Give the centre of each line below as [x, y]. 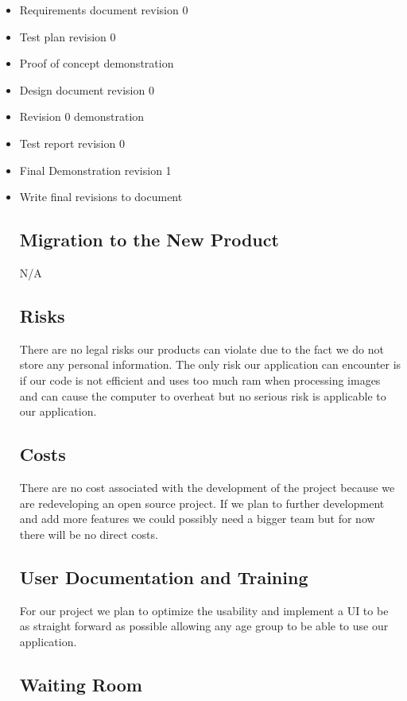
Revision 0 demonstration [82, 116]
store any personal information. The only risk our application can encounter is [210, 364]
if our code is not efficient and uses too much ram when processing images [200, 380]
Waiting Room [81, 684]
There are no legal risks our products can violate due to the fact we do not [202, 349]
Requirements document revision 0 [104, 10]
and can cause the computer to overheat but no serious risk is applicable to [203, 395]
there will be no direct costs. [89, 534]
